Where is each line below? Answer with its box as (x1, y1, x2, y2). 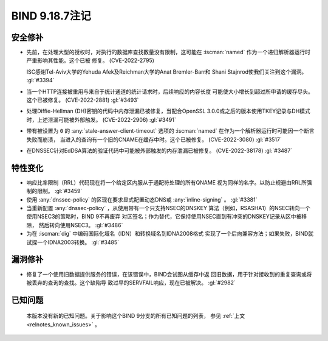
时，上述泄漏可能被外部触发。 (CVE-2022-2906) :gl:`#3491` (26, 116, 176, 123)
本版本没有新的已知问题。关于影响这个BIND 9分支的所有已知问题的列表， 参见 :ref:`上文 (26, 312, 245, 320)
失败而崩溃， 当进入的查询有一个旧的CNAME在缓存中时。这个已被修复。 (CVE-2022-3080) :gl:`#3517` (26, 136, 282, 143)
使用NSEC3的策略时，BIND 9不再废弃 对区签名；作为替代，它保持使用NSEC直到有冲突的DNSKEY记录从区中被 (26, 213, 302, 220)
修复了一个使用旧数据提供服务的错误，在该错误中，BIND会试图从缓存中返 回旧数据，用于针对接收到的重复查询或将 (26, 270, 312, 278)
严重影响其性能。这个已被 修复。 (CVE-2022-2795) (26, 57, 155, 64)
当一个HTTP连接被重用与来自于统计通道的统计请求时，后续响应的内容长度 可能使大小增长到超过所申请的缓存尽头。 (26, 88, 314, 95)
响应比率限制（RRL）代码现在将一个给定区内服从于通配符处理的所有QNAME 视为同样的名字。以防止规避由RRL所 (26, 178, 307, 186)
